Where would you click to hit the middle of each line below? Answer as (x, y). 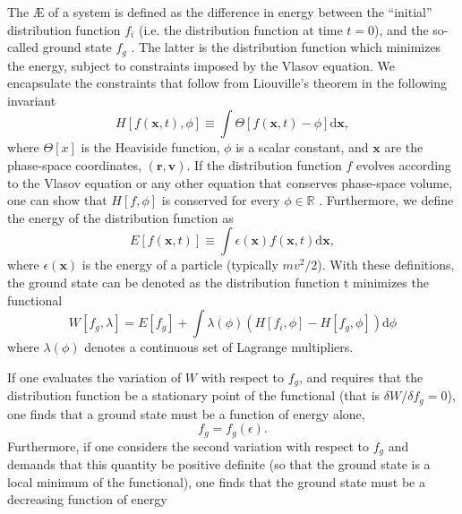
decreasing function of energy (87, 499)
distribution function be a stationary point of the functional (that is (194, 395)
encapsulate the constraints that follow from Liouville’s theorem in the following (227, 83)
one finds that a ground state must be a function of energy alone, (186, 413)
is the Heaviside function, (150, 147)
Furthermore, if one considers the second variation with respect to (188, 445)
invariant (32, 100)
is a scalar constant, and (302, 147)
